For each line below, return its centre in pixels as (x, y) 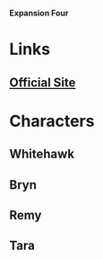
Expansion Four (39, 13)
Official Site (43, 82)
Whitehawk (42, 154)
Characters (52, 121)
